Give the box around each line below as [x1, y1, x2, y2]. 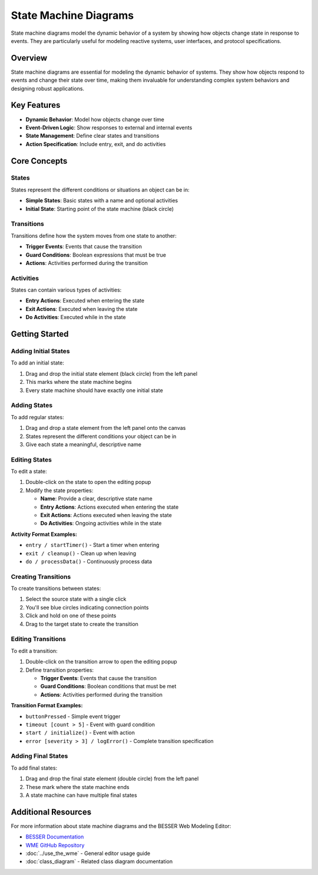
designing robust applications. [11, 85, 85, 92]
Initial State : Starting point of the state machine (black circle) [25, 205, 174, 212]
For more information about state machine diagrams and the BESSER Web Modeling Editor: [11, 822, 231, 830]
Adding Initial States [11, 347, 70, 356]
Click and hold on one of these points [25, 612, 117, 619]
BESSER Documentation [25, 833, 84, 840]
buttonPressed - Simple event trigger [25, 712, 121, 720]
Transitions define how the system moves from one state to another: [11, 232, 177, 239]
